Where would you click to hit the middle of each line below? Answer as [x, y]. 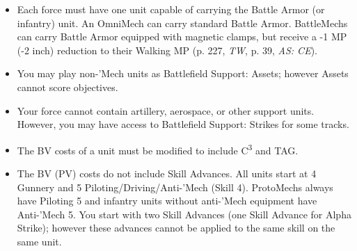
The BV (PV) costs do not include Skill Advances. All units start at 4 [167, 173]
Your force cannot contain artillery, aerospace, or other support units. [166, 110]
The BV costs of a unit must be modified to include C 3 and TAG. [158, 149]
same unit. [39, 241]
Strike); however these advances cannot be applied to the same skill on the [176, 228]
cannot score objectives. [68, 87]
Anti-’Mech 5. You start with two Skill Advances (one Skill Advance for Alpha [184, 214]
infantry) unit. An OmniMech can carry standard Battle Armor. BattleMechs [182, 23]
